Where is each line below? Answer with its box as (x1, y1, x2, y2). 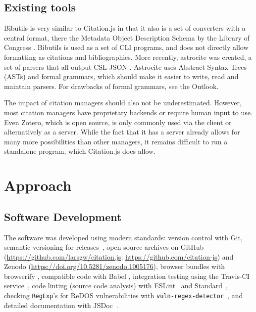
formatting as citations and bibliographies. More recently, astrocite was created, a (4, 51, 252, 62)
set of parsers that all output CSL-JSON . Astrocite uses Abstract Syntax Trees (4, 61, 247, 72)
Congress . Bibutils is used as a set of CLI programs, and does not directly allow (4, 42, 249, 52)
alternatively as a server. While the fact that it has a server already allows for (4, 127, 240, 137)
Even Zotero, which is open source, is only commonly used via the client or (4, 117, 232, 127)
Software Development (4, 209, 122, 224)
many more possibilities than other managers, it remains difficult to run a (4, 136, 228, 146)
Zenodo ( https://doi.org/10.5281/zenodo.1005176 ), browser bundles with (4, 261, 225, 271)
